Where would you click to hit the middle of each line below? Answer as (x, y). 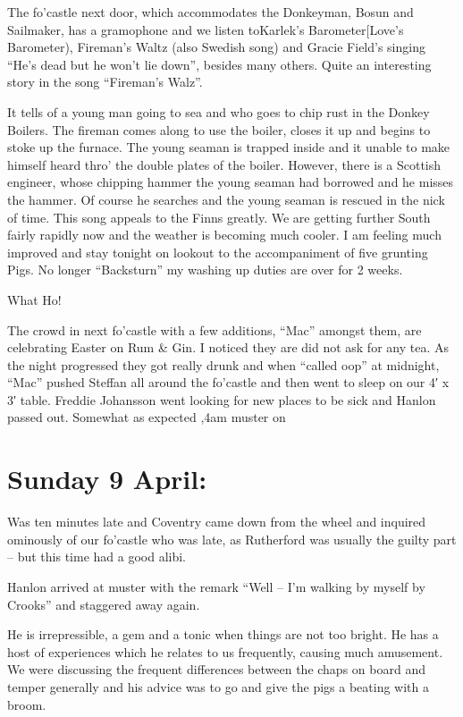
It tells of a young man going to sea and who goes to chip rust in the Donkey (219, 111)
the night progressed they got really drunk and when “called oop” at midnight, (223, 364)
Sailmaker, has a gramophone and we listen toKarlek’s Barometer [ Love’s (206, 29)
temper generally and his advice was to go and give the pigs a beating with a (219, 686)
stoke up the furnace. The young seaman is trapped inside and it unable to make (229, 147)
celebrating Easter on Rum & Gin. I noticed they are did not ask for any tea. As (228, 347)
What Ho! (34, 299)
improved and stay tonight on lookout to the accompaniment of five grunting (218, 252)
